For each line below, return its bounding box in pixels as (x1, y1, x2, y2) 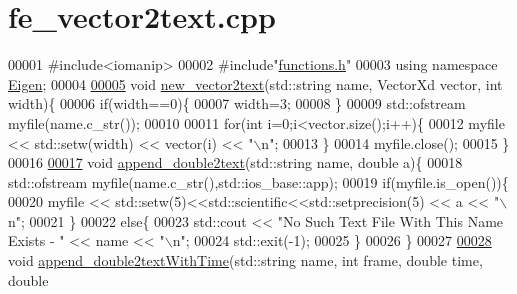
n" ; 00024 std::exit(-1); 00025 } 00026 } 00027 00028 (172, 230, 492, 251)
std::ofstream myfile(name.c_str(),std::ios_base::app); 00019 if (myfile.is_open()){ (8, 171, 509, 192)
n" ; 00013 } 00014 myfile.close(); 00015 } (261, 132, 510, 153)
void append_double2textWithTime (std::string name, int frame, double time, (8, 250, 483, 271)
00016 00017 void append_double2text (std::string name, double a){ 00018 (8, 152, 463, 173)
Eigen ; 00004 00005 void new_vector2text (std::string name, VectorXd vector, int (8, 73, 503, 94)
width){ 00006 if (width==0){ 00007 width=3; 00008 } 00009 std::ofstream (8, 93, 466, 114)
